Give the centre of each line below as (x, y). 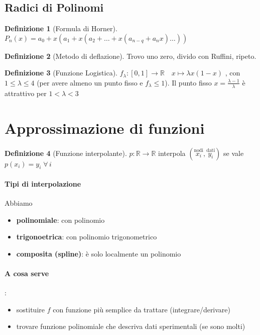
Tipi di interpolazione (43, 183)
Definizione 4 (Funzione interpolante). (66, 153)
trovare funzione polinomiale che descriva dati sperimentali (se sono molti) (131, 326)
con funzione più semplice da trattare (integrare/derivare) (142, 309)
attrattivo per (26, 93)
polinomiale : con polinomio (60, 220)
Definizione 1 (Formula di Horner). (61, 28)
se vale (234, 153)
